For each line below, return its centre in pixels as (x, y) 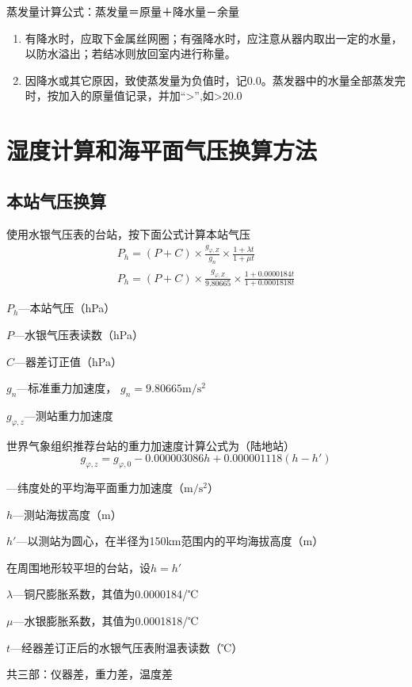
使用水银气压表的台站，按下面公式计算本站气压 (128, 233)
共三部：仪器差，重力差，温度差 (90, 674)
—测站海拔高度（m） (67, 514)
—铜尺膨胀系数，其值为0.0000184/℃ (106, 594)
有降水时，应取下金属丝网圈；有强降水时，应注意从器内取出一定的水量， (214, 38)
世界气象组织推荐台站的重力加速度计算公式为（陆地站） (151, 445)
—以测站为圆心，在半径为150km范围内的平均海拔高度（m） (170, 541)
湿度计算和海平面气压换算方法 (162, 150)
